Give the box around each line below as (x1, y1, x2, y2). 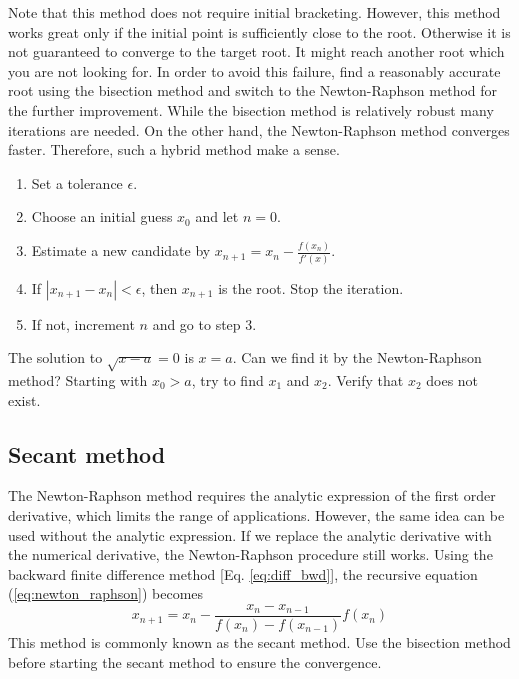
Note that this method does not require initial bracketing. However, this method (8, 2, 501, 22)
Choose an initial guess (31, 206, 173, 227)
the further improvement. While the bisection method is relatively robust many (8, 99, 494, 120)
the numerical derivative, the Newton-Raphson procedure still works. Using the (8, 544, 493, 565)
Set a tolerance (31, 172, 123, 193)
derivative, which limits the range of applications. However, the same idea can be (8, 504, 505, 525)
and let (195, 206, 239, 227)
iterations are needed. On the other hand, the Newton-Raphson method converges (8, 119, 510, 140)
